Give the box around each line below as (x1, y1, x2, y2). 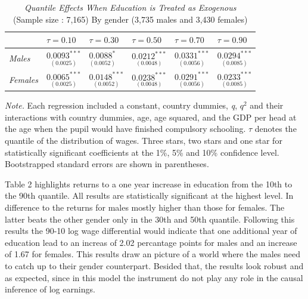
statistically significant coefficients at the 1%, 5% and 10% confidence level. (5, 146, 279, 158)
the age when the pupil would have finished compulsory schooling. (5, 122, 246, 135)
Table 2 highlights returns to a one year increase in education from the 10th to (5, 177, 293, 190)
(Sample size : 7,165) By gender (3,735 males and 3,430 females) (13, 13, 248, 25)
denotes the (254, 122, 297, 135)
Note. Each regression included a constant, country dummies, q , (5, 99, 238, 112)
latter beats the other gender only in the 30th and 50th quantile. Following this (5, 212, 295, 225)
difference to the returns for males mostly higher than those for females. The (5, 201, 285, 213)
